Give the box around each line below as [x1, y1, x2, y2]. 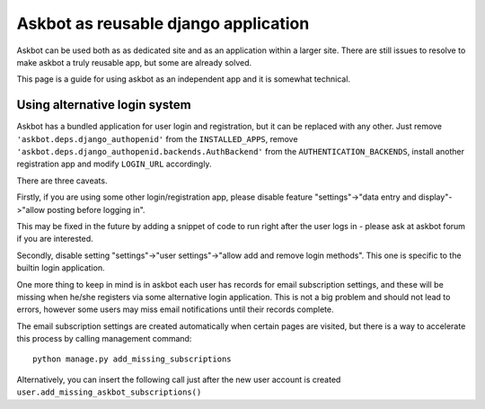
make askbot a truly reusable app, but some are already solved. [16, 57, 251, 67]
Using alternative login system [16, 97, 192, 112]
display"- [418, 191, 453, 202]
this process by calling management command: [16, 333, 192, 344]
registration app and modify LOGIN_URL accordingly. [16, 158, 212, 170]
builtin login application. [16, 262, 105, 273]
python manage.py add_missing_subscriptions [32, 354, 233, 364]
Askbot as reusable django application [16, 13, 310, 33]
